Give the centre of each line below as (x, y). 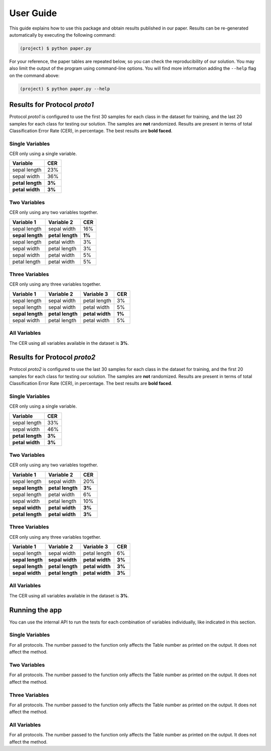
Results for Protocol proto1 (52, 105)
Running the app (36, 610)
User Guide (33, 13)
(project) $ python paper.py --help (65, 89)
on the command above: (34, 75)
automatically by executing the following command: (62, 35)
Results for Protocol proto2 (52, 357)
